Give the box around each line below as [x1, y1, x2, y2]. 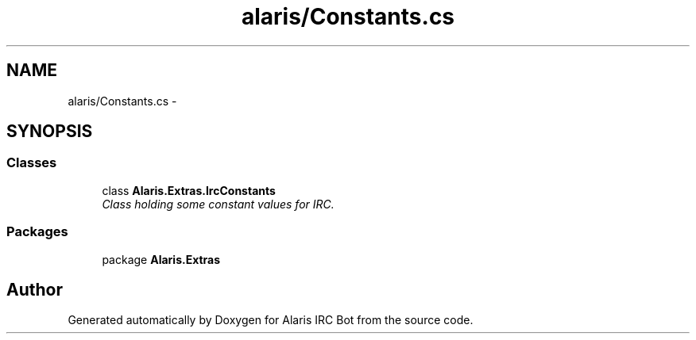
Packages [6, 223, 68, 240]
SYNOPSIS [6, 121, 93, 142]
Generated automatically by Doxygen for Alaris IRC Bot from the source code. [68, 313, 474, 327]
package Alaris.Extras [102, 252, 221, 266]
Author [6, 279, 63, 300]
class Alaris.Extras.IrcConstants [102, 183, 276, 197]
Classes [6, 155, 57, 171]
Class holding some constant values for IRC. [102, 197, 334, 211]
